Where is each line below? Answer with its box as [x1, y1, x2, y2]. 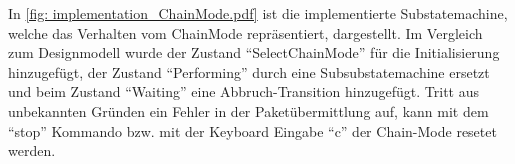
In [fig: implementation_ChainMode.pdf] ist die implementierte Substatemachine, [8, 3, 508, 23]
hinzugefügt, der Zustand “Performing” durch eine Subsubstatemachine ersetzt [8, 61, 490, 82]
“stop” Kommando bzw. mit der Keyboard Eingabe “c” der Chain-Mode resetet [8, 120, 497, 141]
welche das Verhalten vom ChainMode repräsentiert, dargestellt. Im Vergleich [8, 22, 483, 43]
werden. [8, 140, 56, 161]
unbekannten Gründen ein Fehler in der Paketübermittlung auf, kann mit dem [8, 100, 489, 121]
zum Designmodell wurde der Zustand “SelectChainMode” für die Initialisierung [8, 42, 500, 63]
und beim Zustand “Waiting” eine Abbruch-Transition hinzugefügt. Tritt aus [8, 81, 479, 102]
